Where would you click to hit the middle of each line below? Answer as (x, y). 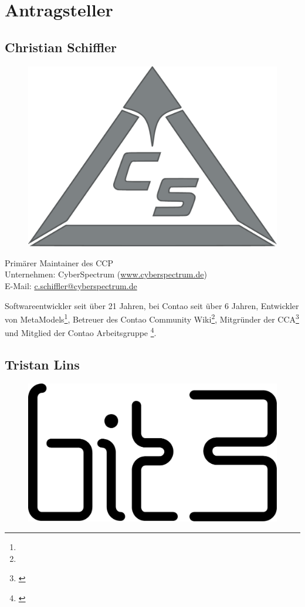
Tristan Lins (42, 364)
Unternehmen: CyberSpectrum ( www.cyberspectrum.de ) (106, 274)
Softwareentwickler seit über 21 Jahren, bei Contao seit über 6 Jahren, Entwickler (152, 305)
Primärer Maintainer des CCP (59, 262)
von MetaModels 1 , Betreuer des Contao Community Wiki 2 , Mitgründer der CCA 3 (152, 318)
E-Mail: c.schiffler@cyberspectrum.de (71, 286)
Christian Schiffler (61, 47)
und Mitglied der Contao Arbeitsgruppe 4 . (81, 332)
